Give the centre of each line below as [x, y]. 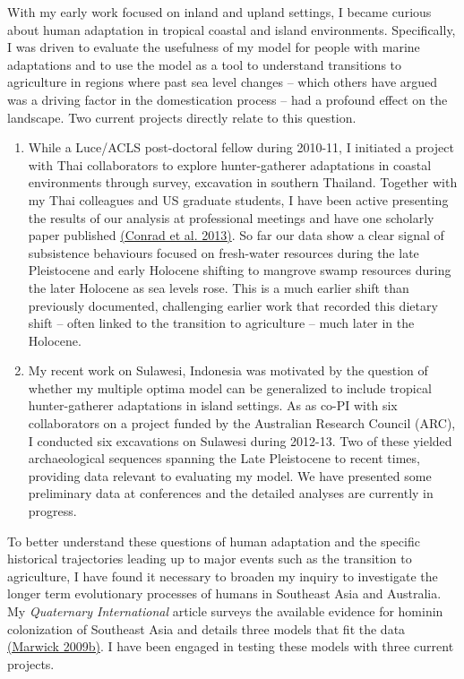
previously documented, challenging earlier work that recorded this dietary [233, 305]
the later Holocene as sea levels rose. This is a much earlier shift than [219, 287]
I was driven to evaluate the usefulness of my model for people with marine [214, 47]
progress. [52, 511]
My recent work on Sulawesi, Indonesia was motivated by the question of [228, 370]
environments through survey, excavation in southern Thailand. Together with [243, 182]
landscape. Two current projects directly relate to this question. [182, 117]
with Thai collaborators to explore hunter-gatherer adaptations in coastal [230, 164]
